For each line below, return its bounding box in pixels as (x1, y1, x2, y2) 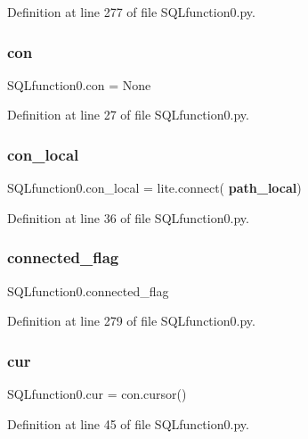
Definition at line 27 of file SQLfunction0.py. (7, 105, 249, 124)
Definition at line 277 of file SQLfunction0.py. (7, 3, 255, 21)
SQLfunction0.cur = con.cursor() (7, 385, 187, 403)
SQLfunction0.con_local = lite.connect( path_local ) (7, 178, 302, 197)
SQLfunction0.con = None (7, 75, 151, 94)
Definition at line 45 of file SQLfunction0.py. (7, 414, 249, 433)
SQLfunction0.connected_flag (7, 281, 169, 300)
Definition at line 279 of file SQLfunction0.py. (7, 311, 255, 330)
